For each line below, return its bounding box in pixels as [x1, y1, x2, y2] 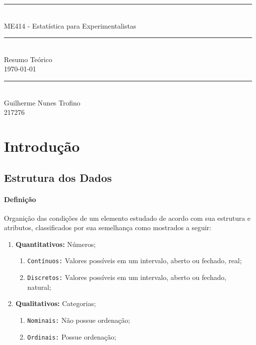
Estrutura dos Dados [4, 170, 112, 185]
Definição [4, 194, 36, 204]
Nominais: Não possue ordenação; [27, 314, 130, 325]
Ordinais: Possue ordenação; [27, 331, 116, 342]
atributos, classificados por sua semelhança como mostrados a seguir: [4, 222, 212, 233]
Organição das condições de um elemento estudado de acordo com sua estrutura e [4, 212, 251, 223]
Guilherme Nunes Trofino [4, 97, 81, 107]
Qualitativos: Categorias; [15, 298, 96, 309]
